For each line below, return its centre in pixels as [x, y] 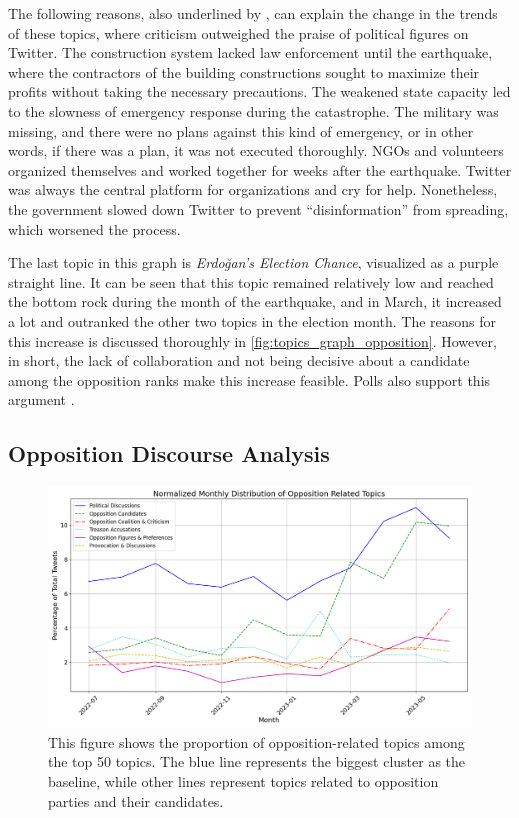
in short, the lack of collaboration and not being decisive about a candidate [239, 360]
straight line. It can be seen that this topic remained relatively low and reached [251, 281]
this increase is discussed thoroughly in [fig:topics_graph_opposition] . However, [252, 340]
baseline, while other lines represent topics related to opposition [243, 781]
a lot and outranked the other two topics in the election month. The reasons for [252, 320]
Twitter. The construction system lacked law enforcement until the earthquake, [250, 52]
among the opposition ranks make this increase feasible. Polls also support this [249, 379]
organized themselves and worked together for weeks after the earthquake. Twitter [260, 169]
